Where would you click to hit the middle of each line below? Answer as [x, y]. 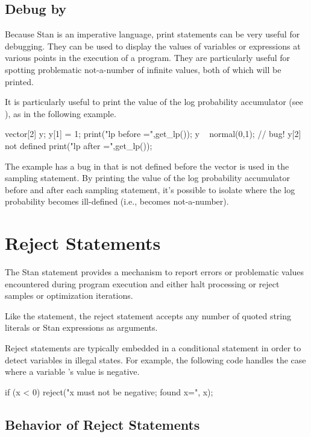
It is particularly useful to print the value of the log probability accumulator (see [154, 102]
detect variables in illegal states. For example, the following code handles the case [155, 359]
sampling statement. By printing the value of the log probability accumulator [147, 178]
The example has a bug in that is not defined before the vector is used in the [147, 166]
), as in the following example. [61, 113]
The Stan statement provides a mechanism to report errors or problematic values [155, 272]
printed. [19, 81]
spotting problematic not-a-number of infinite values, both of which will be [143, 69]
